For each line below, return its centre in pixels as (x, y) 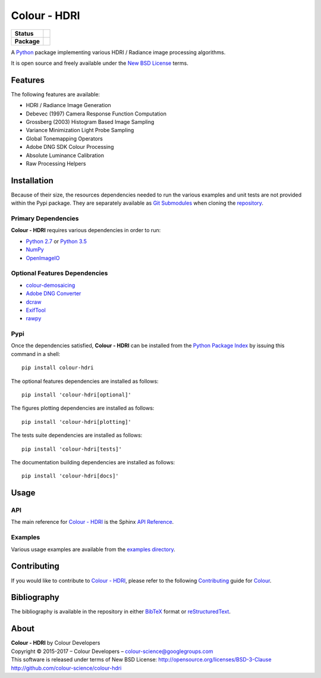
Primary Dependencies (45, 218)
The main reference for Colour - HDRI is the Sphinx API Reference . (92, 522)
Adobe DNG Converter (53, 293)
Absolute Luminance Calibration (65, 155)
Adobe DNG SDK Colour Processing (70, 147)
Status (24, 33)
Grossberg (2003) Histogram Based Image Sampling (90, 122)
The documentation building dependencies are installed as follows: (93, 462)
